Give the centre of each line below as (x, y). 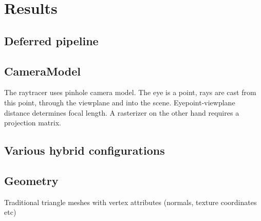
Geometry (31, 180)
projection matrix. (33, 123)
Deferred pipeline (51, 40)
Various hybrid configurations (85, 150)
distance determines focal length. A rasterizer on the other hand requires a (122, 112)
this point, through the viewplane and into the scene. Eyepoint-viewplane (120, 102)
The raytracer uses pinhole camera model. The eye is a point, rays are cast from (130, 92)
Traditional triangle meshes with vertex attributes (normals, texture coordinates (130, 202)
